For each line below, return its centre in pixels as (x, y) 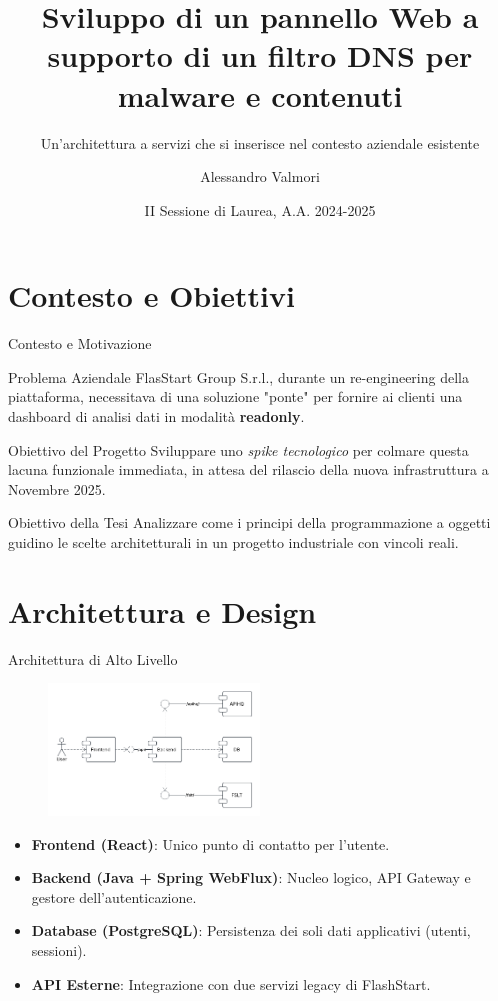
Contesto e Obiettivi (151, 295)
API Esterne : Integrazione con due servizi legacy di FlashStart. (231, 983)
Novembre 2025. (57, 488)
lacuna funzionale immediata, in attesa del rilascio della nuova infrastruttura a (248, 469)
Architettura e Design (162, 610)
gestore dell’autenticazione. (114, 896)
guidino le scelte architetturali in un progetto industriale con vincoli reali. (233, 541)
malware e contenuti (260, 94)
